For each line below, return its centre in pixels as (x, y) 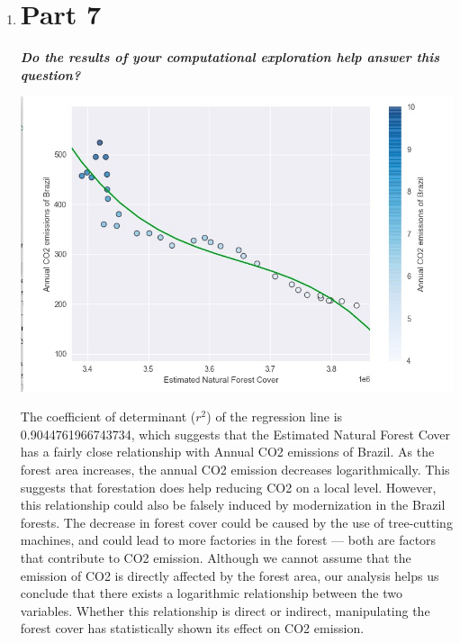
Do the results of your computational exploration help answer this (230, 57)
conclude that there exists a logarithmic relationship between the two (212, 593)
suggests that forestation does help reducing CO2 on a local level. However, (228, 487)
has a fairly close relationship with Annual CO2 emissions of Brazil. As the (227, 452)
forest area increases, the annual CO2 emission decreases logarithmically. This (235, 469)
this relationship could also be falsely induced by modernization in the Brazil (233, 505)
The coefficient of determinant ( (108, 417)
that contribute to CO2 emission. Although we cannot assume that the (216, 557)
